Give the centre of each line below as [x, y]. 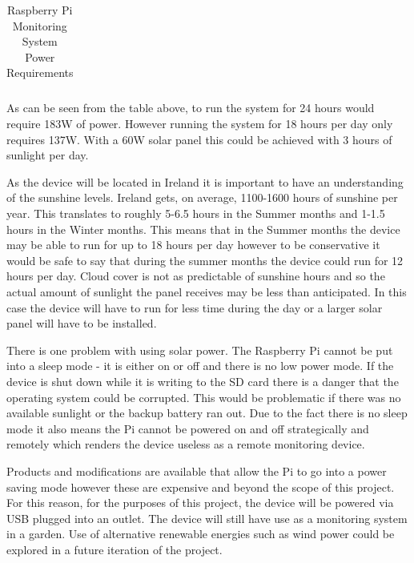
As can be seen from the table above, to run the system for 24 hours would [191, 108]
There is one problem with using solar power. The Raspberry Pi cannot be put [200, 350]
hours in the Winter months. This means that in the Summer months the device [203, 229]
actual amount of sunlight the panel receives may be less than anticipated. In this [207, 292]
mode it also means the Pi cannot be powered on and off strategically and [188, 428]
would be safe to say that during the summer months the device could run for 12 [205, 260]
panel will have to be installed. [82, 323]
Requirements [40, 72]
